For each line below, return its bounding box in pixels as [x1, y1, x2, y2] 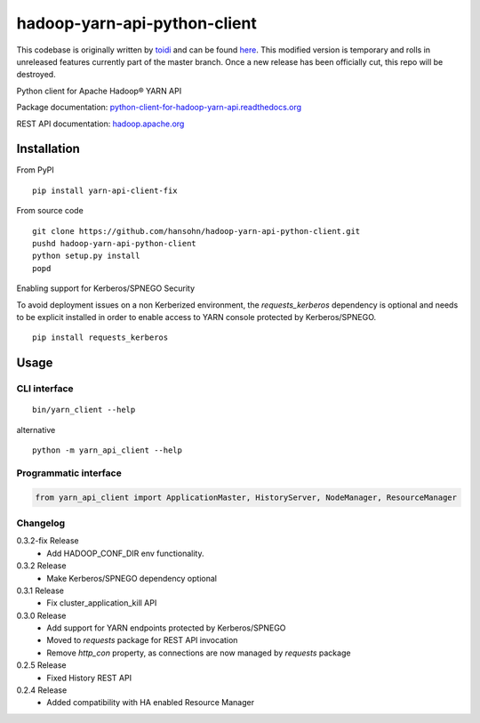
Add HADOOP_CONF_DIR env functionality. [46, 548, 204, 558]
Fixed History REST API [46, 672, 132, 683]
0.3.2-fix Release [16, 535, 79, 546]
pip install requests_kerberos [32, 333, 169, 342]
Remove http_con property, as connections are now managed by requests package [46, 647, 351, 658]
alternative [16, 424, 56, 435]
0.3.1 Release [16, 585, 64, 596]
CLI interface [16, 382, 75, 395]
